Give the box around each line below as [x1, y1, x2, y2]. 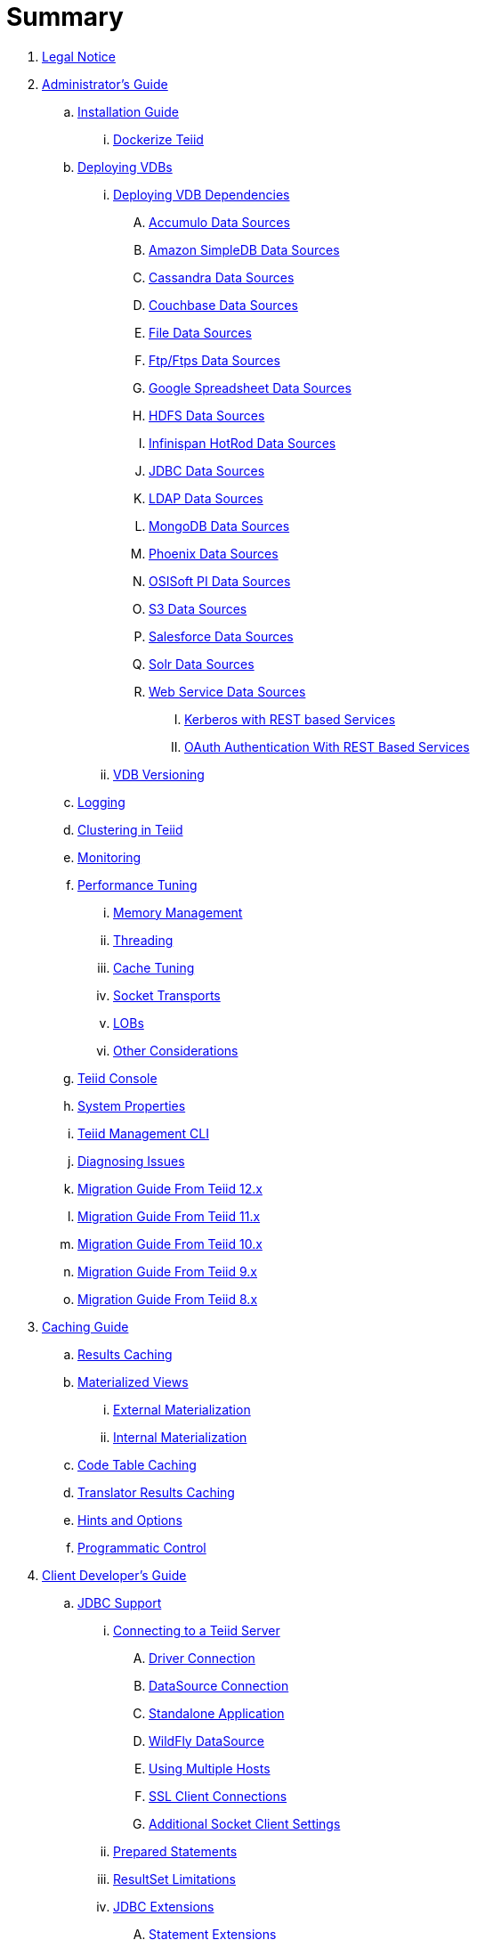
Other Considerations [113, 1042, 238, 1058]
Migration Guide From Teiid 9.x [77, 1263, 258, 1279]
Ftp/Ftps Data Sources [149, 352, 280, 368]
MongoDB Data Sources [149, 518, 290, 534]
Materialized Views [77, 1373, 189, 1390]
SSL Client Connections [149, 1788, 287, 1804]
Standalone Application [149, 1705, 285, 1721]
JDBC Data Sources [149, 462, 265, 478]
